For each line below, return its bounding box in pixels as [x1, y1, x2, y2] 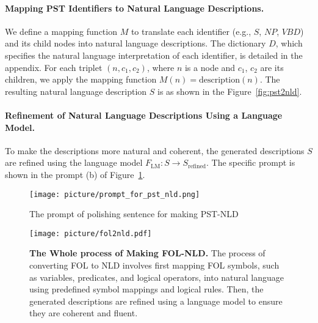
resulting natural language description [5, 84, 147, 97]
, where [146, 61, 175, 73]
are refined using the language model [5, 156, 143, 169]
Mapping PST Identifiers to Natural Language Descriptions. [5, 1, 264, 14]
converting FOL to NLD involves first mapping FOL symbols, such [29, 259, 280, 272]
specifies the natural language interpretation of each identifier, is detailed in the [5, 48, 303, 61]
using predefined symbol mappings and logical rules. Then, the [29, 283, 264, 295]
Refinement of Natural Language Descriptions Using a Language [5, 108, 283, 121]
